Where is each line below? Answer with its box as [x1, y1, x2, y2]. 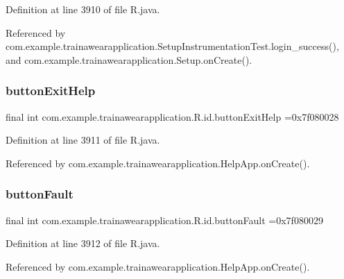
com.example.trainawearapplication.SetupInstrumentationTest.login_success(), [6, 39, 339, 53]
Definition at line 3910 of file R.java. [6, 2, 160, 16]
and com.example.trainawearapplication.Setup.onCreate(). [6, 52, 252, 67]
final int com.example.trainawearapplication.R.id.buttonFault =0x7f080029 [6, 212, 323, 227]
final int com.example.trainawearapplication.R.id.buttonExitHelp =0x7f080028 [6, 109, 339, 124]
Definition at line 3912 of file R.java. [6, 236, 160, 251]
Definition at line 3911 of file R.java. [6, 133, 160, 147]
